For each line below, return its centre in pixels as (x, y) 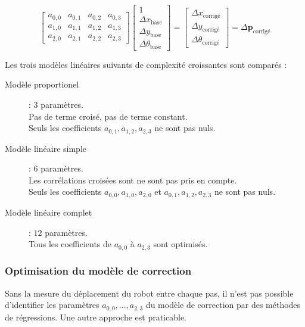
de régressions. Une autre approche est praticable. (96, 317)
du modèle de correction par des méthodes (223, 305)
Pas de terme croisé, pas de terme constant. (108, 116)
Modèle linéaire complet (49, 212)
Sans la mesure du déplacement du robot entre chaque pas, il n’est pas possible (149, 293)
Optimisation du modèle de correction (98, 271)
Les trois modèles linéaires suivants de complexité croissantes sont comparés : (146, 64)
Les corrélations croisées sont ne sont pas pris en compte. (133, 180)
